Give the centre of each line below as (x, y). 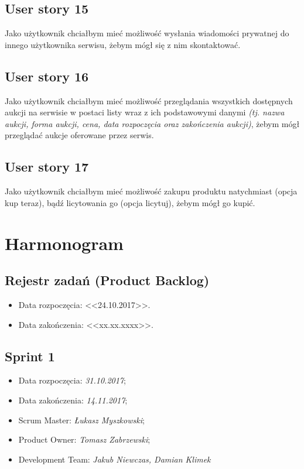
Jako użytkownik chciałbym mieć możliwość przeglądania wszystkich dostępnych (149, 100)
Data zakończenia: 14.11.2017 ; (73, 400)
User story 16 (47, 76)
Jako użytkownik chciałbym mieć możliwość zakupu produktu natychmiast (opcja (151, 191)
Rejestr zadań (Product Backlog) (107, 280)
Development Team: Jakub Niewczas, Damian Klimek (115, 459)
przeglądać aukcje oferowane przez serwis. (79, 135)
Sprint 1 (30, 356)
